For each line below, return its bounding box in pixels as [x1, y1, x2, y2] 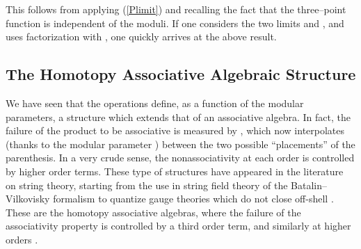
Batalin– [291, 177, 327, 192]
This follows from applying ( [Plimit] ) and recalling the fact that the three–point [6, 2, 346, 16]
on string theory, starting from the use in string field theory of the [6, 177, 288, 192]
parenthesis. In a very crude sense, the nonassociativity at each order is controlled [6, 150, 355, 165]
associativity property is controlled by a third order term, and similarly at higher [6, 218, 351, 233]
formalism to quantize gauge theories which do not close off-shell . [53, 191, 334, 206]
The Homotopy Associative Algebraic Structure [6, 63, 356, 85]
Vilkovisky [6, 191, 50, 206]
